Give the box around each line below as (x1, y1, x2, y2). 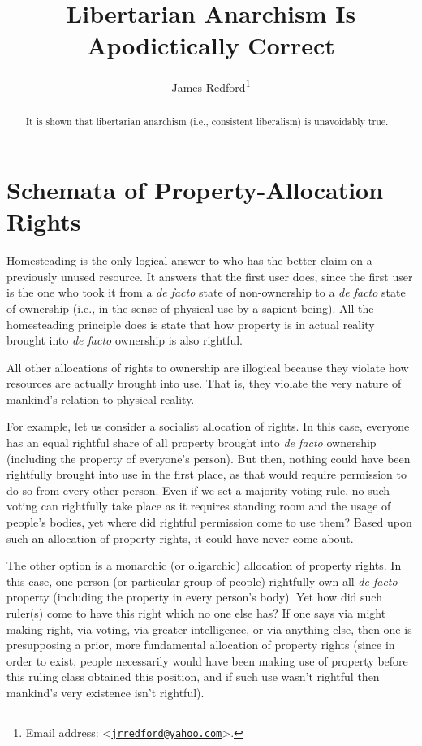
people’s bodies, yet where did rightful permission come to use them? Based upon (6, 514, 412, 531)
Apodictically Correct (87, 28, 335, 62)
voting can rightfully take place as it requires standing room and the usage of (6, 497, 391, 514)
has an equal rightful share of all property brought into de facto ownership (6, 434, 377, 451)
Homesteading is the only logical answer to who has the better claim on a (6, 252, 372, 269)
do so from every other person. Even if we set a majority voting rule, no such (6, 481, 390, 498)
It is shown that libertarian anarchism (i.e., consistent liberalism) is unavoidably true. (25, 115, 389, 128)
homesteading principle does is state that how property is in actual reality (6, 315, 375, 332)
